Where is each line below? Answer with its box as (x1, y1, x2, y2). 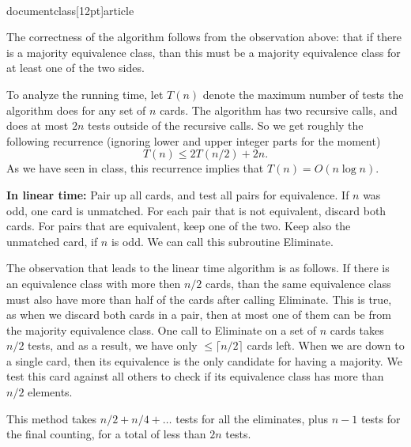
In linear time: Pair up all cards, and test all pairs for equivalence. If (6, 186, 349, 203)
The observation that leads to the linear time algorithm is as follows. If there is (6, 259, 390, 276)
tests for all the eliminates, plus (175, 410, 329, 426)
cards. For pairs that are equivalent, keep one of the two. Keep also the (6, 218, 351, 234)
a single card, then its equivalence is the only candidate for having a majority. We (6, 352, 402, 369)
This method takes (6, 410, 97, 426)
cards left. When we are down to (247, 337, 405, 354)
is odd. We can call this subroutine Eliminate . (111, 233, 334, 249)
